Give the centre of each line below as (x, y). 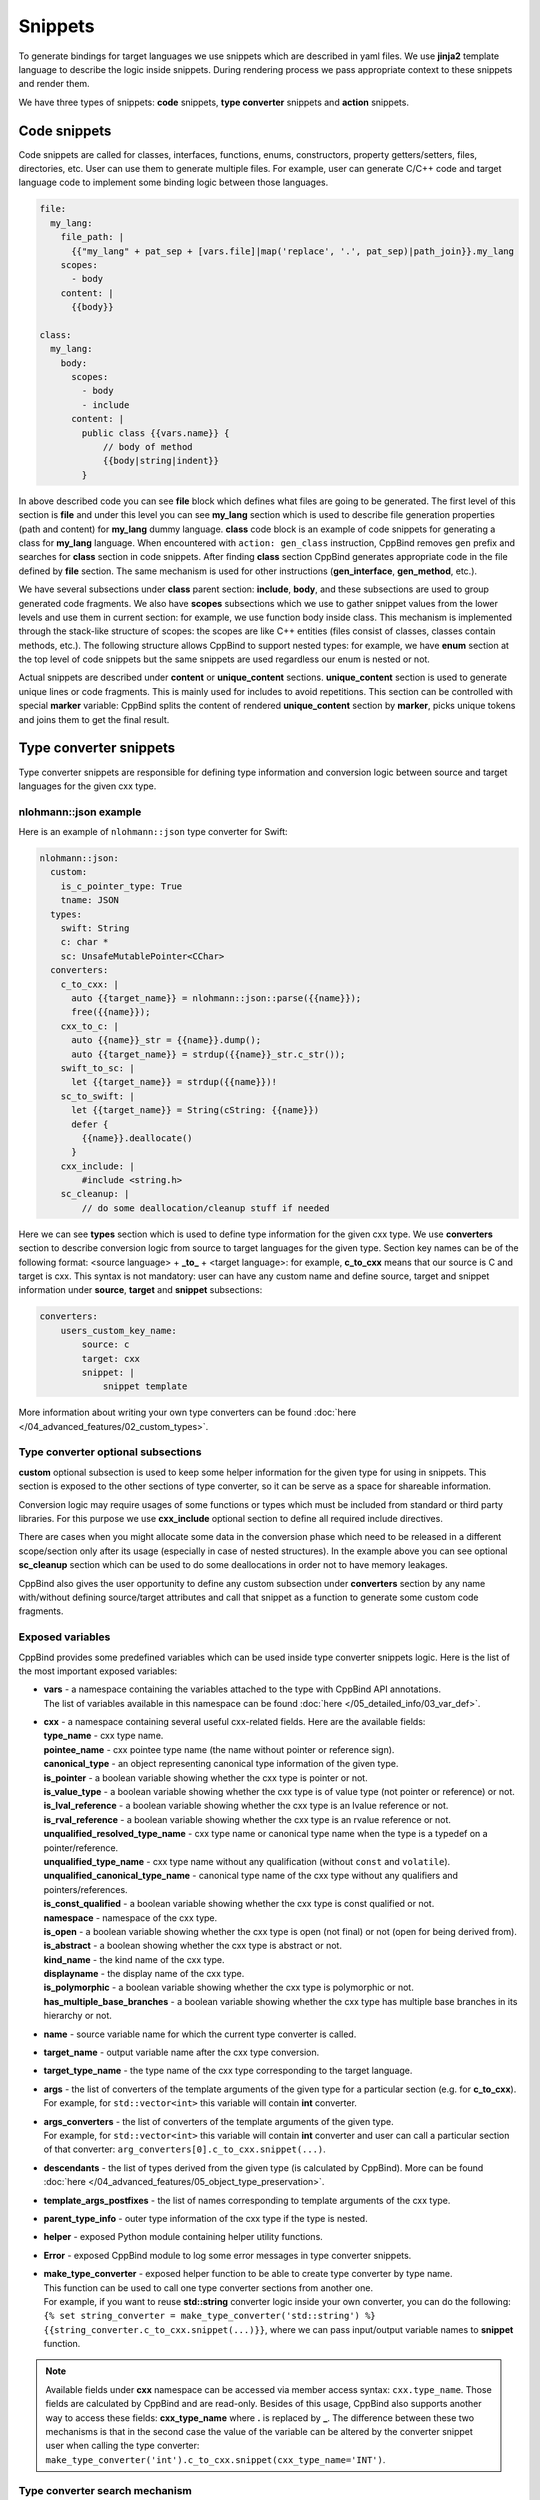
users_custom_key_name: (118, 1330)
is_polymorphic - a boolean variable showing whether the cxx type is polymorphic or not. (228, 1987)
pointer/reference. (81, 1847)
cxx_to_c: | (90, 1026)
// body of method (148, 447)
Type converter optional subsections (110, 1452)
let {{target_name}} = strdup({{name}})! (174, 1082)
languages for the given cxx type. (87, 786)
